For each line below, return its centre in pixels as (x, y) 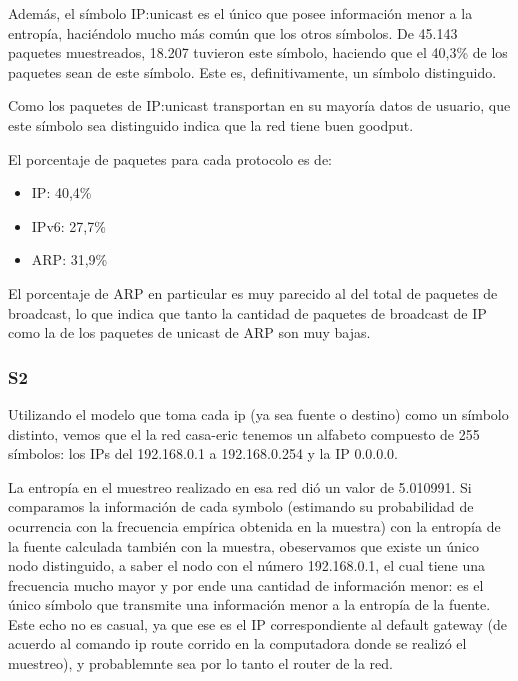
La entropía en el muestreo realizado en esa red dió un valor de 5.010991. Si (240, 486)
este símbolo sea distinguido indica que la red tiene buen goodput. (211, 124)
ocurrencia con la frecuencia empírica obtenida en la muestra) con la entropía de (254, 525)
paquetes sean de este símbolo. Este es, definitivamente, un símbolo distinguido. (252, 71)
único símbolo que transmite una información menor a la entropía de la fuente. (249, 604)
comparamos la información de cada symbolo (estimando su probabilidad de (241, 506)
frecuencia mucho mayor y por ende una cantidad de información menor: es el (246, 584)
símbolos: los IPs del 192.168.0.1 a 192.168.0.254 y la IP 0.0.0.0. (203, 453)
